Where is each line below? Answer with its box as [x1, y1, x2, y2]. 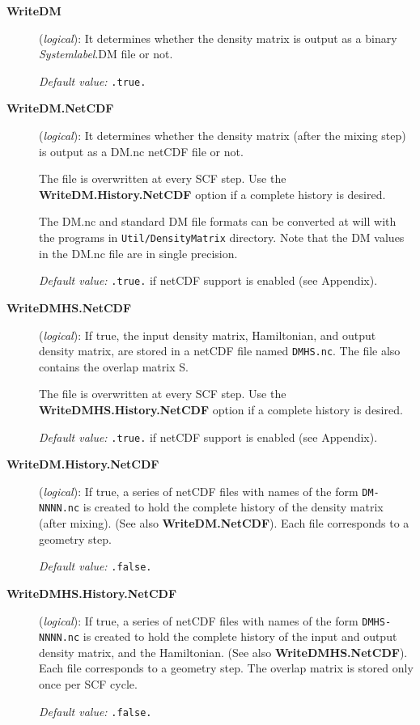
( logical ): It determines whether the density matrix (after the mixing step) [39, 127, 406, 144]
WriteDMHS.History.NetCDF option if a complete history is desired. [39, 401, 403, 418]
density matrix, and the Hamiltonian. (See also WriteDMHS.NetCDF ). [39, 643, 408, 660]
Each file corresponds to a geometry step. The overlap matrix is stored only [39, 659, 414, 676]
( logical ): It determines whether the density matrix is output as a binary [39, 29, 397, 46]
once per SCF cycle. [39, 676, 138, 693]
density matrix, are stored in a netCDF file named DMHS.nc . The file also [39, 342, 401, 359]
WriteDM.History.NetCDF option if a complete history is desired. [39, 185, 386, 202]
